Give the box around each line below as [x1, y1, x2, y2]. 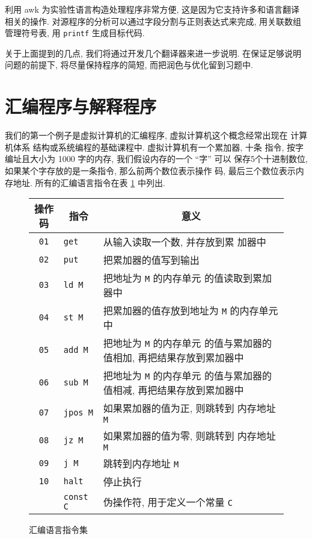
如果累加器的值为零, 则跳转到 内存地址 [103, 429, 276, 443]
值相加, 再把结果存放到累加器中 [103, 351, 244, 365]
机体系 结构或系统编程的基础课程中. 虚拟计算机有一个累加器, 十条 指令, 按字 [5, 140, 304, 153]
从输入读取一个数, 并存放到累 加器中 [103, 235, 266, 249]
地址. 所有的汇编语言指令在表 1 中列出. [13, 176, 165, 188]
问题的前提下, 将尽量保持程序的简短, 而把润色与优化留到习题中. [5, 58, 253, 71]
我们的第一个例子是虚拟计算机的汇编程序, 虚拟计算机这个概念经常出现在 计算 [5, 129, 308, 142]
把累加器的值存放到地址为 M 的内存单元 [103, 304, 278, 318]
